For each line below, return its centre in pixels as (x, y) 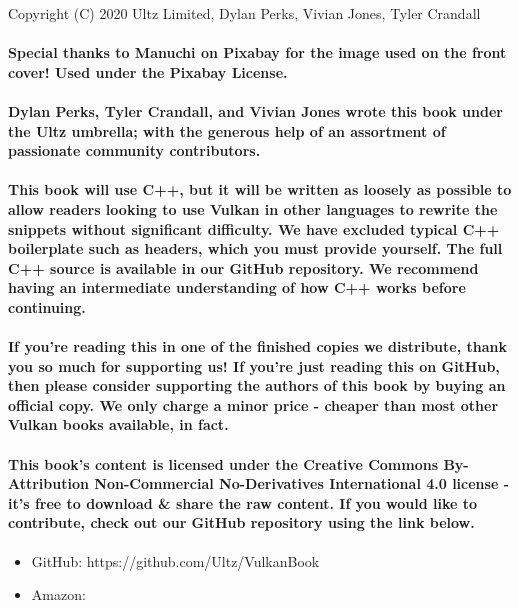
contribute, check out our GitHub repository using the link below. (241, 522)
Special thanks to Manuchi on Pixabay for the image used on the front (257, 52)
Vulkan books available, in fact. (118, 424)
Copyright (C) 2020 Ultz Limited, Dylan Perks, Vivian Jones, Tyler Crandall (244, 13)
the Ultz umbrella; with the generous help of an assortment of (227, 130)
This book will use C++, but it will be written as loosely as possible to (260, 189)
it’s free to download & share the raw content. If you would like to (243, 502)
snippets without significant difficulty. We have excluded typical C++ (254, 228)
